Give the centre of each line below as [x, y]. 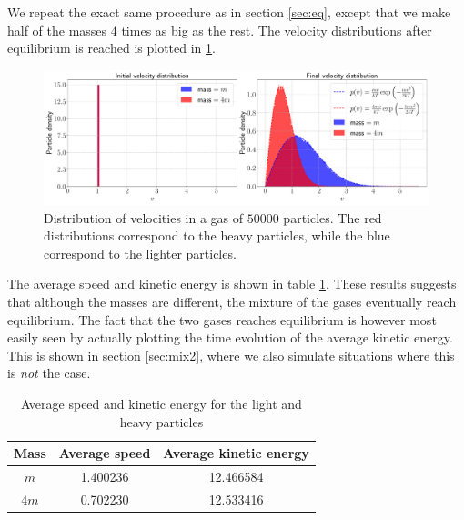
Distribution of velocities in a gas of [144, 217]
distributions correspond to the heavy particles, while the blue [217, 235]
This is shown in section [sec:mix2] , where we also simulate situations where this [231, 355]
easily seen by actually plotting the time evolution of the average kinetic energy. [230, 337]
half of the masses [57, 30]
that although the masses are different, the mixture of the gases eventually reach [232, 301]
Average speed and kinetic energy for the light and [161, 403]
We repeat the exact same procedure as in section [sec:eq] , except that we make [229, 12]
